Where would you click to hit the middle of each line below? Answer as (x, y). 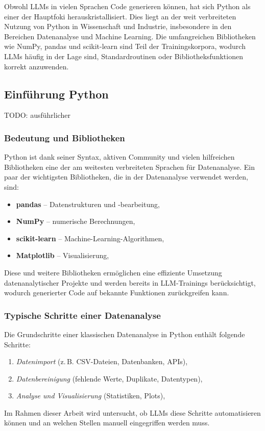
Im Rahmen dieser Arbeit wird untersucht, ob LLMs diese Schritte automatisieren (132, 412)
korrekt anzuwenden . (37, 66)
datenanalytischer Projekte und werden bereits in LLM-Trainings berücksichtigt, (130, 282)
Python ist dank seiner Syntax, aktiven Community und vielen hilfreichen (119, 157)
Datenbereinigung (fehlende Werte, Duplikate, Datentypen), (109, 378)
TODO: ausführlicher (37, 115)
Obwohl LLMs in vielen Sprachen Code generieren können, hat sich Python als (127, 6)
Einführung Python (56, 94)
